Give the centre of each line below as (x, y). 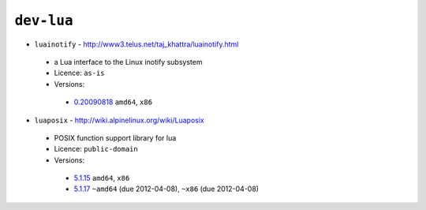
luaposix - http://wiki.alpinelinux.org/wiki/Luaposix (119, 120)
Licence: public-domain (96, 149)
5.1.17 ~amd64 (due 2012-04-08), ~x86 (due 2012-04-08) (166, 189)
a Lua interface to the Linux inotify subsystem (128, 62)
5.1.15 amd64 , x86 (102, 178)
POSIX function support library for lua (115, 137)
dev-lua (44, 21)
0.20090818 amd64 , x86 (113, 102)
